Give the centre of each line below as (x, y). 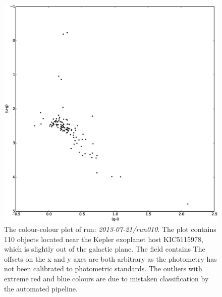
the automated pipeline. (41, 288)
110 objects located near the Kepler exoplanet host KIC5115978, (104, 239)
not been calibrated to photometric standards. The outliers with (103, 269)
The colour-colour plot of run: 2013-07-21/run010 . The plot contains (110, 229)
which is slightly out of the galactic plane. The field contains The (105, 249)
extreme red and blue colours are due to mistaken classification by (106, 278)
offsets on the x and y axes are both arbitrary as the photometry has (110, 258)
